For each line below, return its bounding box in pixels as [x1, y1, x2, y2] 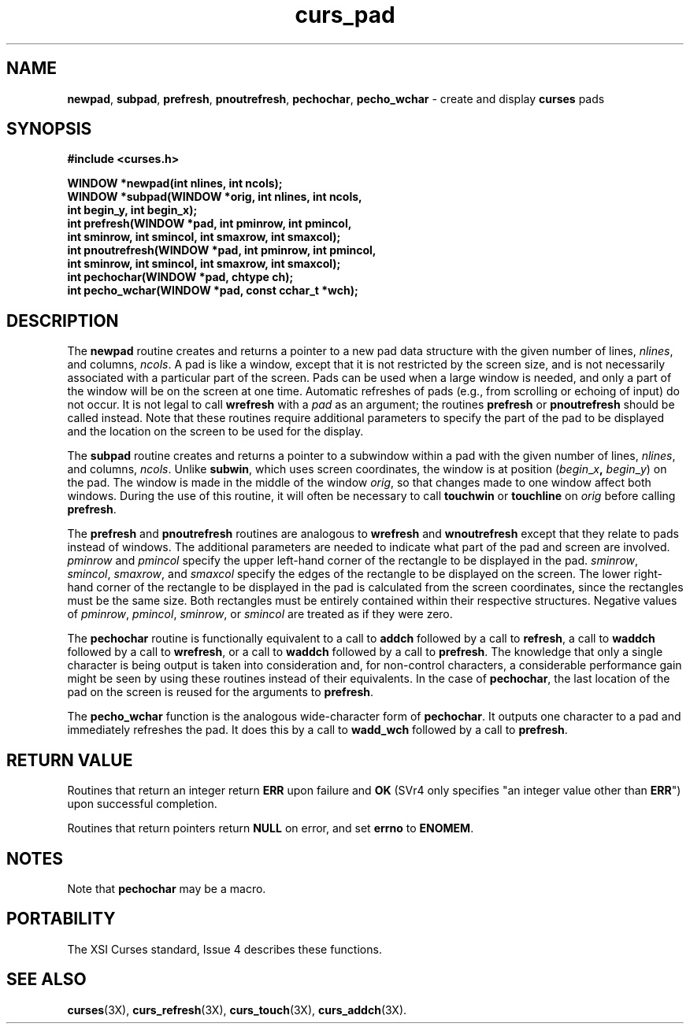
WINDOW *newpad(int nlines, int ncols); [67, 176, 283, 191]
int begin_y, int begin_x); [67, 203, 198, 217]
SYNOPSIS [6, 119, 92, 139]
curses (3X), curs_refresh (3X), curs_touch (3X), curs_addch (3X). [67, 1002, 407, 1017]
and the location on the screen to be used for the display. [67, 424, 364, 439]
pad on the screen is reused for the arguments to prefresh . [67, 685, 373, 699]
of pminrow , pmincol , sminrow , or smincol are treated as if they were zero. [67, 607, 453, 621]
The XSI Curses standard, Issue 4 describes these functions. [67, 942, 382, 956]
